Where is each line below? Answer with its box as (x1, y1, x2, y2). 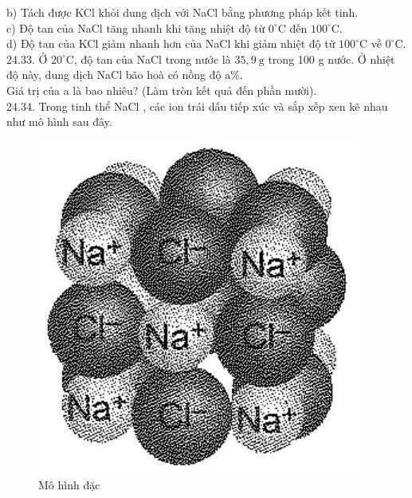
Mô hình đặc (38, 476, 100, 493)
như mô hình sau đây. (6, 113, 112, 130)
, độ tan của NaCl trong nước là (73, 50, 231, 67)
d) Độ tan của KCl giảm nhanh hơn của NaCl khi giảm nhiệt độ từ (6, 35, 335, 52)
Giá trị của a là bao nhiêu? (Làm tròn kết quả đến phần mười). (6, 81, 317, 98)
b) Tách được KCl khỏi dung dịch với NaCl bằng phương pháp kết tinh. (6, 4, 359, 20)
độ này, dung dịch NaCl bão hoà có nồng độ (6, 66, 222, 83)
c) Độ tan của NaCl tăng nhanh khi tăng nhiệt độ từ (6, 19, 265, 36)
